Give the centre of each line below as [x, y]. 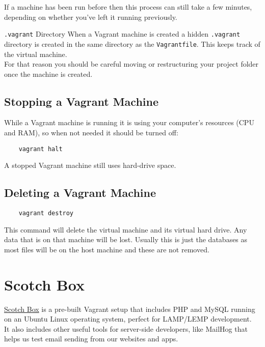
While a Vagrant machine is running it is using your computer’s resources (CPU [129, 122]
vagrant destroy [46, 213]
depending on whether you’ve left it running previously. [91, 17]
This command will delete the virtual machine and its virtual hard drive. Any [126, 229]
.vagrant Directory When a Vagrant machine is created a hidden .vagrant [122, 34]
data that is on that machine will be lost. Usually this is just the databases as [126, 239]
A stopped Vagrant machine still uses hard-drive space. [90, 165]
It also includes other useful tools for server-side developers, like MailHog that [126, 328]
